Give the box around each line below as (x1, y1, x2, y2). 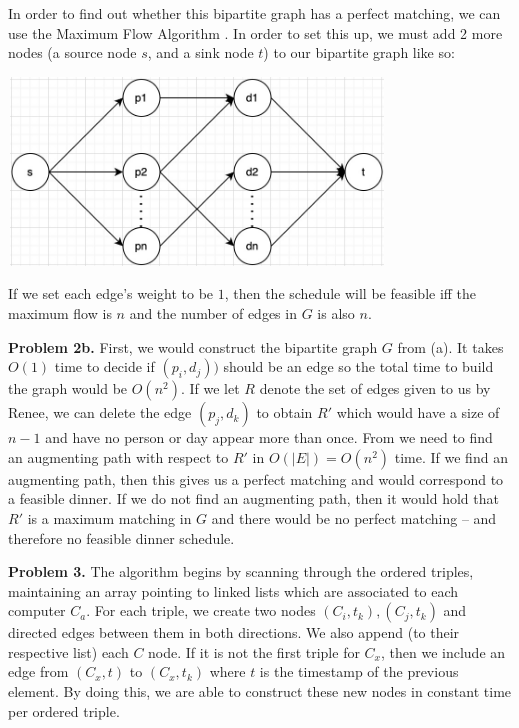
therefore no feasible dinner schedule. (8, 527, 235, 548)
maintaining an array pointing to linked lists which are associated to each (8, 580, 458, 601)
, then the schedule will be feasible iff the (224, 283, 477, 304)
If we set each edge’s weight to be (8, 283, 214, 304)
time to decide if (54, 356, 155, 377)
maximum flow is (8, 302, 112, 323)
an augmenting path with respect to (8, 446, 229, 467)
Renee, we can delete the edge (8, 402, 192, 423)
